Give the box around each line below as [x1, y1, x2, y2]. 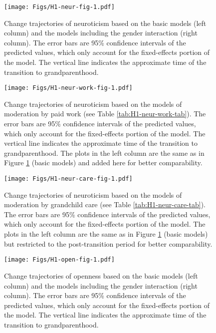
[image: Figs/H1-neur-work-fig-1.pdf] [4, 84, 133, 92]
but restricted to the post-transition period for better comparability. [4, 238, 213, 249]
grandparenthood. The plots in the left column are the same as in [4, 147, 205, 158]
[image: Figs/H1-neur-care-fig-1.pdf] [4, 175, 133, 183]
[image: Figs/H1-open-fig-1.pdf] [4, 256, 115, 264]
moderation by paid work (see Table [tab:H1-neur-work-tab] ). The [4, 108, 206, 119]
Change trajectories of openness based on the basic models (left [4, 270, 198, 281]
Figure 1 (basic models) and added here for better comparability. [4, 157, 203, 168]
